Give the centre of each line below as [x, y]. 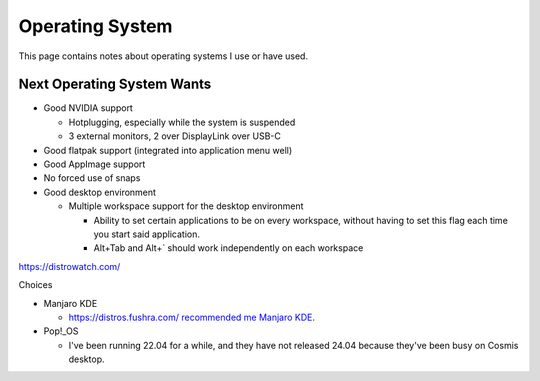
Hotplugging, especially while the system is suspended [182, 122]
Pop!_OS [61, 331]
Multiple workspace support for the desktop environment [186, 206]
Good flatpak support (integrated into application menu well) [168, 150]
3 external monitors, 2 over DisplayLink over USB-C [175, 136]
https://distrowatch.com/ [69, 266]
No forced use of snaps [92, 178]
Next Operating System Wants [115, 84]
